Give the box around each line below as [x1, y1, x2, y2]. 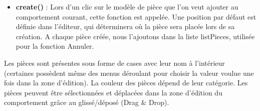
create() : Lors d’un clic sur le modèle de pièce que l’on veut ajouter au [16, 2, 238, 12]
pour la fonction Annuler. [16, 41, 94, 51]
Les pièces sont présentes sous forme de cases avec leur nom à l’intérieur [4, 57, 225, 68]
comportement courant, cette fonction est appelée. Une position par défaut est [16, 11, 256, 22]
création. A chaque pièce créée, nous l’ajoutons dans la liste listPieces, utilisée [16, 31, 255, 41]
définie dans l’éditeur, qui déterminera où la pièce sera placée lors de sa [16, 21, 235, 32]
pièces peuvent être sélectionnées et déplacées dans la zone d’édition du [4, 87, 222, 97]
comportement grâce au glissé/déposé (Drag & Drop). [4, 97, 169, 107]
